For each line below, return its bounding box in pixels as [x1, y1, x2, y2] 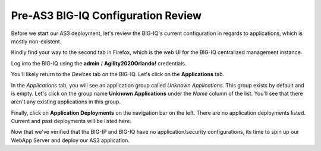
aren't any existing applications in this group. [11, 98, 121, 105]
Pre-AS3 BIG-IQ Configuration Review [11, 9, 202, 22]
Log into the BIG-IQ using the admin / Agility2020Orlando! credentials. [11, 59, 187, 67]
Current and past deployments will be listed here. [11, 118, 132, 125]
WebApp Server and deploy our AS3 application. [11, 137, 130, 144]
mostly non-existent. [11, 37, 62, 45]
